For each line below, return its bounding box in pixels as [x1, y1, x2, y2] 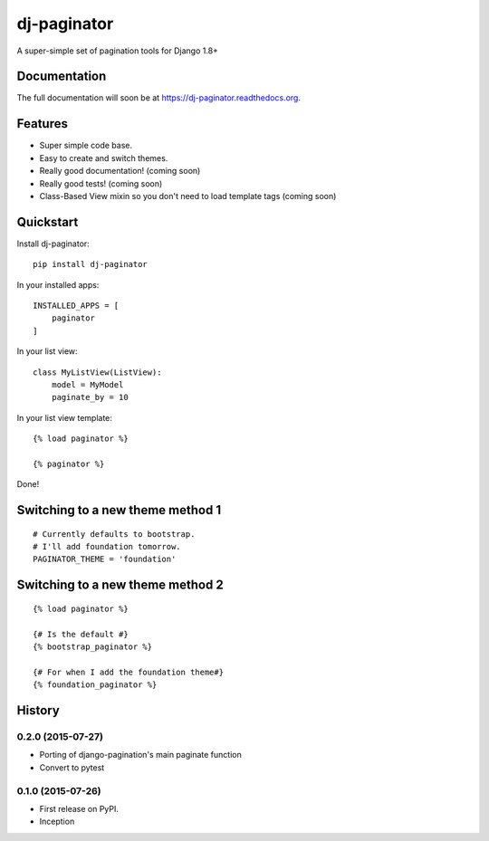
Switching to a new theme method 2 [16, 578, 224, 593]
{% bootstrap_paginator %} [33, 642, 153, 652]
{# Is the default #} [33, 629, 129, 639]
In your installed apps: [16, 279, 100, 290]
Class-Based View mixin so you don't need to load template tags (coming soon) [39, 190, 337, 201]
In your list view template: [16, 412, 113, 423]
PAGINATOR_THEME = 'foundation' [33, 554, 177, 565]
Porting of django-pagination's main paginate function [39, 750, 242, 760]
